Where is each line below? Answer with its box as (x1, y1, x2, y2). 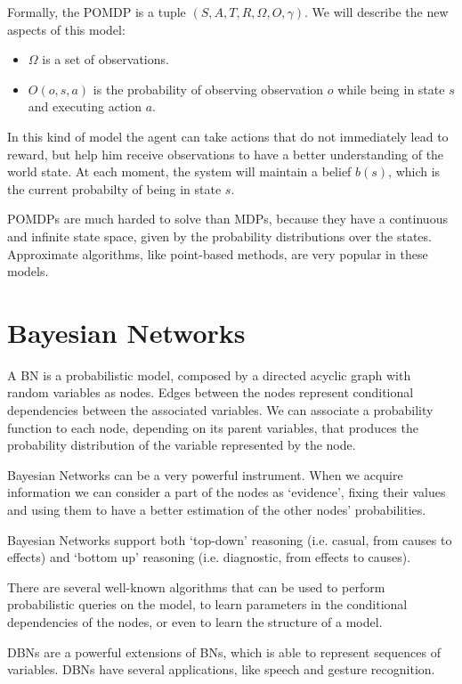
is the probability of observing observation (93, 79, 324, 98)
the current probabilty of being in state (7, 179, 222, 198)
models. (7, 262, 49, 281)
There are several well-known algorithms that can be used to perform (7, 577, 385, 596)
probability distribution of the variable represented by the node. (7, 436, 356, 454)
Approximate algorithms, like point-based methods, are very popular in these (7, 244, 428, 263)
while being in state (337, 79, 445, 98)
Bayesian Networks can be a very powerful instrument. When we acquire (7, 465, 403, 484)
